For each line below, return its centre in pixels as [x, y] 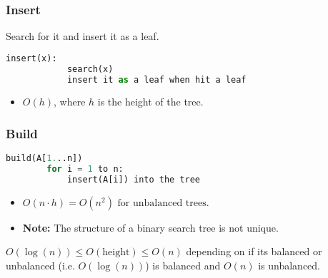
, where [70, 102]
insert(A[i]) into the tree [134, 180]
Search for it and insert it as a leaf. [83, 36]
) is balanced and [183, 266]
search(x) [90, 69]
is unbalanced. [289, 266]
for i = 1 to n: [85, 169]
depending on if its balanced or [254, 251]
